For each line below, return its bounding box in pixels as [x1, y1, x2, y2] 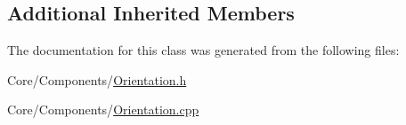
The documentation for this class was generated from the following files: [7, 41, 400, 59]
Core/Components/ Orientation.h [7, 70, 187, 89]
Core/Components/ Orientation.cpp [7, 100, 199, 119]
